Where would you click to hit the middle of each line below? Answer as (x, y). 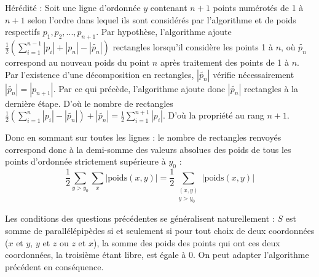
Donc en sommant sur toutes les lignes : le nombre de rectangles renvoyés (143, 137)
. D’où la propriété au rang (213, 115)
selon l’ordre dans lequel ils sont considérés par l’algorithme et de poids (162, 19)
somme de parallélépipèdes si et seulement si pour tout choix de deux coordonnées (160, 230)
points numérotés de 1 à (258, 7)
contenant (169, 7)
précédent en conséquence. (54, 266)
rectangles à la (271, 88)
